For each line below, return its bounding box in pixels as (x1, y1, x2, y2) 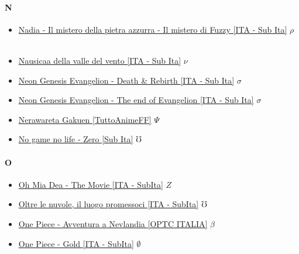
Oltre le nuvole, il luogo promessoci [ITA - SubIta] (18, 198, 199, 210)
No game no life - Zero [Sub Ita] (18, 133, 133, 145)
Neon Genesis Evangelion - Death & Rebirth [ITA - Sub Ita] (18, 74, 235, 86)
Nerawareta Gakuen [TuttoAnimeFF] (18, 113, 152, 125)
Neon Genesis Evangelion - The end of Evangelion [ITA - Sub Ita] (18, 94, 254, 106)
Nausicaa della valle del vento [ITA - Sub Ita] (18, 54, 181, 66)
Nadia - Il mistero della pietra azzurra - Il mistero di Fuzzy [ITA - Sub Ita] (18, 23, 287, 35)
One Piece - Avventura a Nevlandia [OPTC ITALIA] (18, 217, 208, 229)
